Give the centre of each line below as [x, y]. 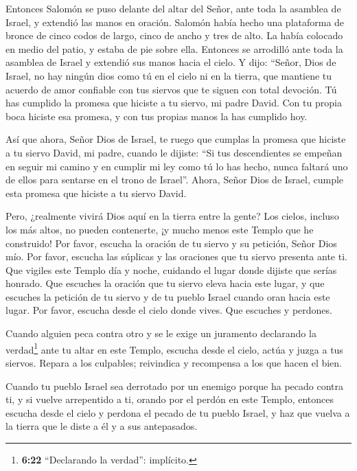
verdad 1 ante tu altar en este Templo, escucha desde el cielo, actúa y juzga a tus [174, 348]
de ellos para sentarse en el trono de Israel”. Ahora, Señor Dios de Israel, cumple [175, 180]
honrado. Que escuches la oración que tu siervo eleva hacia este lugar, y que [165, 283]
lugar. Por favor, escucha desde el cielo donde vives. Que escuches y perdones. [169, 310]
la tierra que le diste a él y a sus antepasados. [102, 426]
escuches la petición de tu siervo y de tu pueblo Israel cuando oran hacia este [168, 296]
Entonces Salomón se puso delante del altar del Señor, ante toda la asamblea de [173, 8]
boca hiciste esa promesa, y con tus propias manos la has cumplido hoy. [157, 116]
